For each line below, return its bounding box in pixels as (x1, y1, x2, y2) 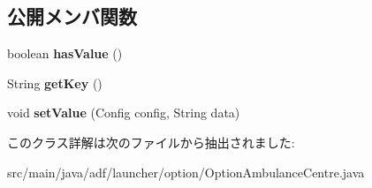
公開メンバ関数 (7, 3, 137, 30)
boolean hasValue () (7, 44, 123, 63)
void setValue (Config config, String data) (7, 103, 240, 122)
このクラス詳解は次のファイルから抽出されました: (7, 132, 295, 151)
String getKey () (7, 73, 102, 92)
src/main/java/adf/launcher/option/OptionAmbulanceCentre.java (7, 162, 365, 181)
